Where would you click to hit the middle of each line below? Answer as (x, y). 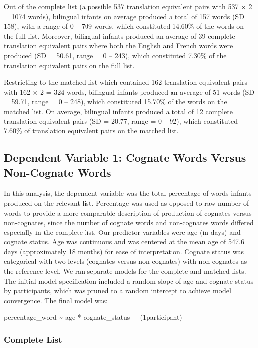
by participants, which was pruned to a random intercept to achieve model (118, 290)
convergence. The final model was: (56, 300)
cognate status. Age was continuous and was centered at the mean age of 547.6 (124, 242)
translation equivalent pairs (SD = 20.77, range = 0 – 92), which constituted (121, 121)
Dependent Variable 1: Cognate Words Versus (125, 158)
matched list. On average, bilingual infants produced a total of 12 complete (118, 111)
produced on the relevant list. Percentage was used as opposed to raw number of (127, 202)
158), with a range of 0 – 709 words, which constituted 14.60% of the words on (124, 26)
